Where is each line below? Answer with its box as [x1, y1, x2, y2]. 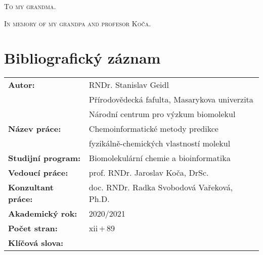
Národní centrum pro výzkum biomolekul [89, 108, 236, 120]
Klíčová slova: [8, 237, 64, 249]
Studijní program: [8, 152, 81, 164]
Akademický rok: [8, 208, 77, 220]
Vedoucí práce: [8, 167, 68, 179]
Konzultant [8, 181, 54, 193]
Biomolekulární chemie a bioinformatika [89, 152, 231, 164]
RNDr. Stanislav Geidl [89, 79, 169, 91]
